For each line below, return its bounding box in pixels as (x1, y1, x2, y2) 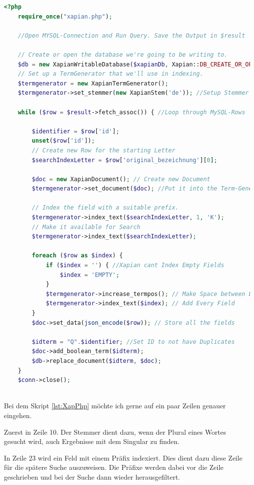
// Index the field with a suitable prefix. (32, 204, 179, 211)
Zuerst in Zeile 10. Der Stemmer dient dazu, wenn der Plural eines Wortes (4, 426, 226, 437)
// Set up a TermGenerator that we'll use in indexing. (18, 70, 204, 78)
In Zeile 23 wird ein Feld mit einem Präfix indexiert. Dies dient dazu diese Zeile (4, 452, 243, 463)
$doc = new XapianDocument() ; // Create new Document (32, 175, 211, 183)
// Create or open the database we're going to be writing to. (18, 51, 228, 58)
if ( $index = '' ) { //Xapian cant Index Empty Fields (45, 262, 225, 269)
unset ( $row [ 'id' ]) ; (32, 137, 95, 145)
